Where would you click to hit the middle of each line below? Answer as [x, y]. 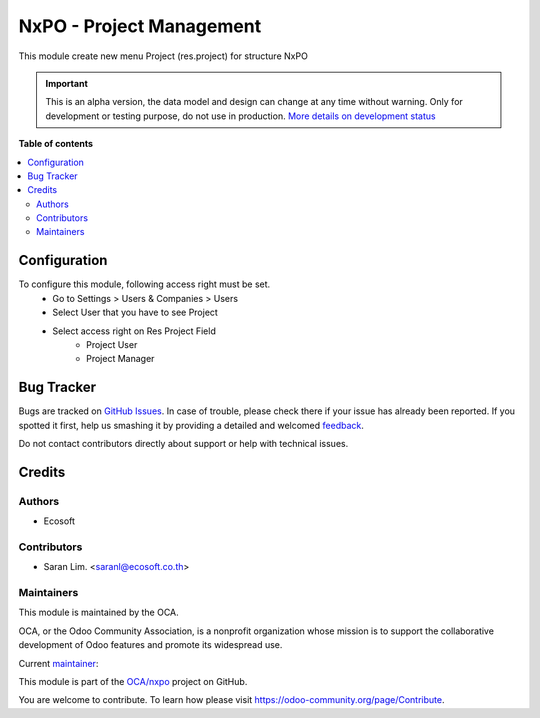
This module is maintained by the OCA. [98, 612]
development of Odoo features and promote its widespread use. [150, 645]
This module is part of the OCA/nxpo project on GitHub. [133, 681]
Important [67, 83]
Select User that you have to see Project [135, 312]
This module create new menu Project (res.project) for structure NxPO [163, 56]
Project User [112, 344]
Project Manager [120, 359]
